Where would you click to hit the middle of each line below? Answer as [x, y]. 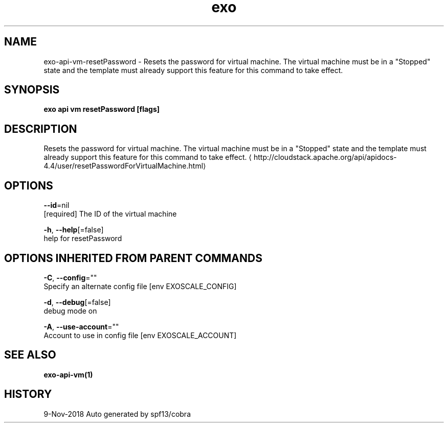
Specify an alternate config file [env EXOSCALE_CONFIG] [140, 286]
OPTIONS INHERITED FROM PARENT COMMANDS [133, 258]
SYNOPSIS [32, 90]
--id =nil [57, 205]
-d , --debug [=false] [77, 302]
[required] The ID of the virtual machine [110, 214]
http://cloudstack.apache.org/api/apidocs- [325, 157]
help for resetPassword [83, 239]
